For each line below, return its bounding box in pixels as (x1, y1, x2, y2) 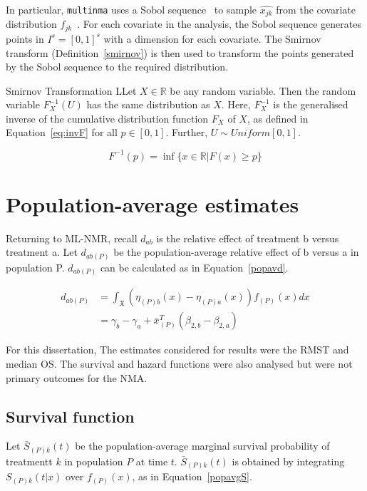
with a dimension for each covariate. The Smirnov (103, 31, 321, 46)
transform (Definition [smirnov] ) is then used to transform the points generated (6, 45, 354, 60)
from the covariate (276, 2, 356, 16)
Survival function (6, 405, 135, 427)
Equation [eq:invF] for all (6, 125, 118, 140)
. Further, (165, 125, 208, 140)
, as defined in (247, 110, 309, 125)
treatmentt (6, 453, 53, 468)
